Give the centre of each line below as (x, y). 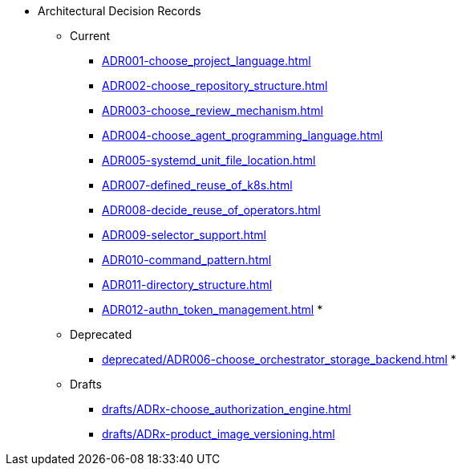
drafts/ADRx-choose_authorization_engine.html (227, 409)
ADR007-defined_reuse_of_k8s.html (197, 185)
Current (90, 36)
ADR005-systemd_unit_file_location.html (209, 160)
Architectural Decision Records (120, 11)
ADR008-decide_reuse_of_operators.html (211, 210)
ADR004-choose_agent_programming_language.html (243, 135)
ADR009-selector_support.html (184, 235)
